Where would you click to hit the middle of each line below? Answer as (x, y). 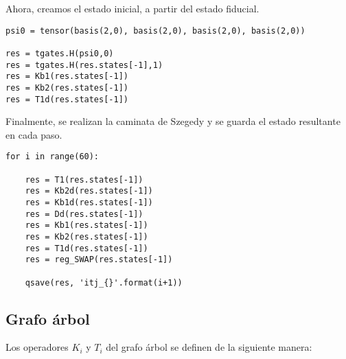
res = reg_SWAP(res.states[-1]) (99, 260)
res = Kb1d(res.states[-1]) (89, 202)
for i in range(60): (53, 157)
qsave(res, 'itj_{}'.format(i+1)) (104, 282)
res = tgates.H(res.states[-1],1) (84, 65)
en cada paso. (34, 134)
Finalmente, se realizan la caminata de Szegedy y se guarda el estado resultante (173, 121)
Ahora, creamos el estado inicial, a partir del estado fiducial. (132, 8)
